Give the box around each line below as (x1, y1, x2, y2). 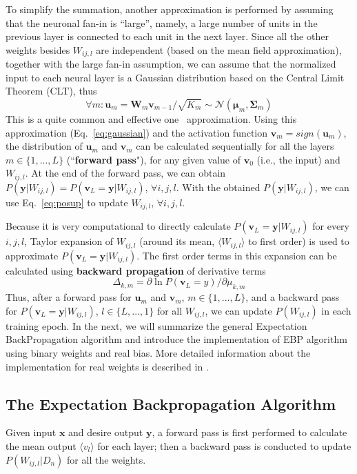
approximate (6, 248, 59, 262)
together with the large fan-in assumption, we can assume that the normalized (6, 57, 336, 71)
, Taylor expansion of (24, 234, 114, 248)
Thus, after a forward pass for (6, 290, 132, 304)
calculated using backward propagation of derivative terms (6, 263, 266, 277)
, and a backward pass (245, 290, 340, 304)
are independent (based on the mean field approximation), (96, 42, 342, 57)
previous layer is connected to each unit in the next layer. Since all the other (6, 29, 329, 43)
